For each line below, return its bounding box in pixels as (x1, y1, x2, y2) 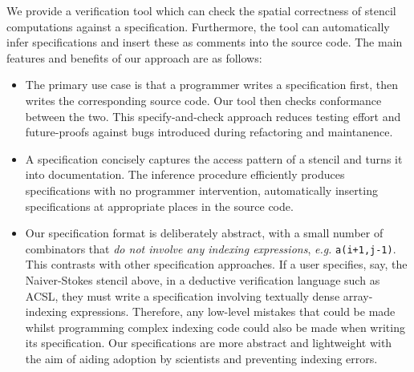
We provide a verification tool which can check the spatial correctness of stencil (6, 2, 396, 18)
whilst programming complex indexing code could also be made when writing (25, 318, 405, 335)
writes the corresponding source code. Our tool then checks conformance (25, 91, 382, 108)
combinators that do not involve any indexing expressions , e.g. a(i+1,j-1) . (25, 240, 396, 257)
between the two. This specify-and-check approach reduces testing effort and (25, 107, 401, 124)
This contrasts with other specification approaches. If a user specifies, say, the (25, 256, 408, 273)
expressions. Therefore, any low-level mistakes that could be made (71, 303, 396, 320)
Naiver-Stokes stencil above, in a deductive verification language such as (25, 271, 380, 288)
